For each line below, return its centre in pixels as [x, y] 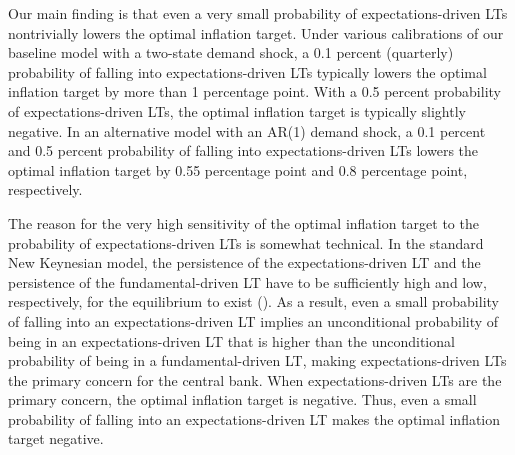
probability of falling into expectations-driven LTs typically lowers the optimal [247, 71]
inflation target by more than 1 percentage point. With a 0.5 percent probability [254, 91]
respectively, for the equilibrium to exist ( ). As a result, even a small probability [253, 301]
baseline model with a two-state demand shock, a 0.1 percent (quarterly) [231, 52]
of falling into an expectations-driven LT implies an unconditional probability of [253, 320]
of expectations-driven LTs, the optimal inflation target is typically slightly [237, 110]
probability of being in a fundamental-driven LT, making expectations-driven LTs [257, 360]
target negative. [56, 438]
